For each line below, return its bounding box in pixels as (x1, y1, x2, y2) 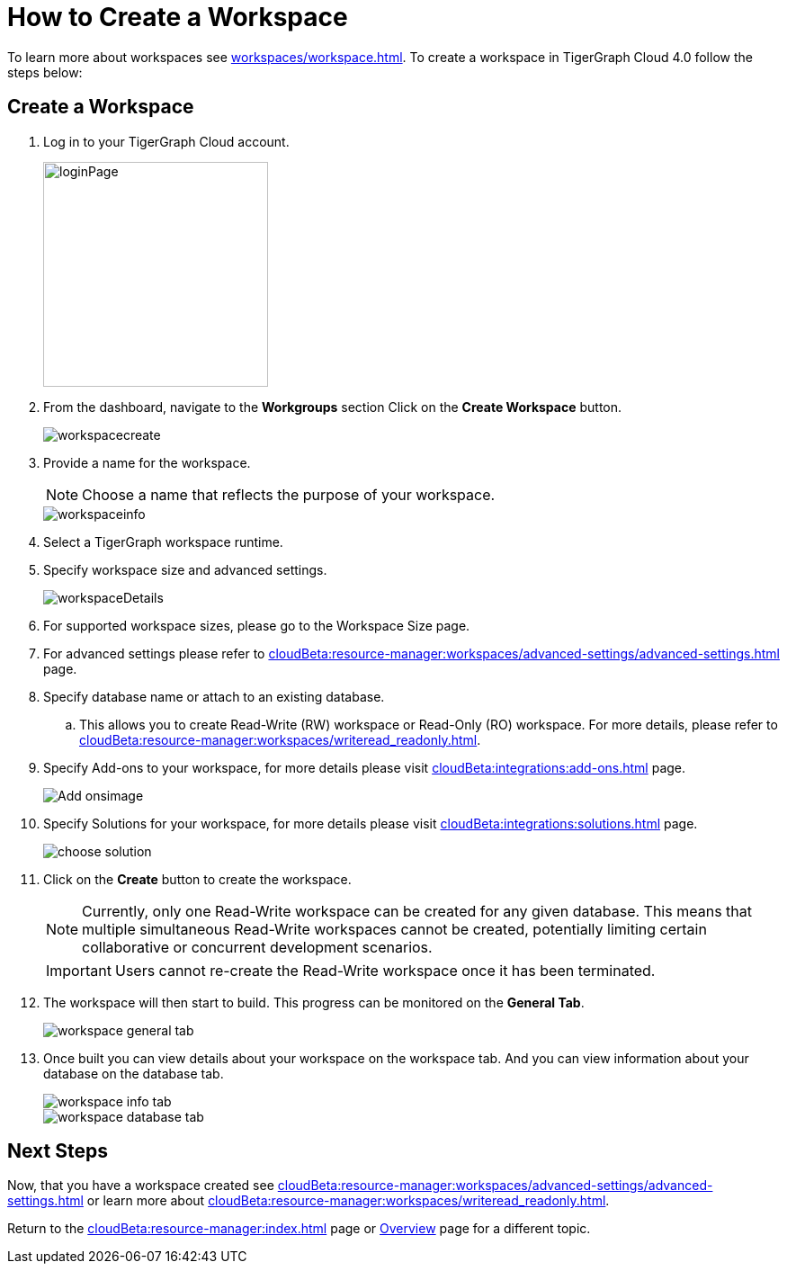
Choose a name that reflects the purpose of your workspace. (82, 485, 496, 504)
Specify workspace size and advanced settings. (43, 561, 327, 577)
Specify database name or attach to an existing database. (43, 688, 385, 704)
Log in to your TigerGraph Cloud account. (43, 133, 290, 149)
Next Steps (7, 1140, 108, 1163)
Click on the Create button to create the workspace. (43, 871, 352, 887)
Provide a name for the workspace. (43, 454, 251, 470)
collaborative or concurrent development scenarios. (82, 937, 433, 956)
